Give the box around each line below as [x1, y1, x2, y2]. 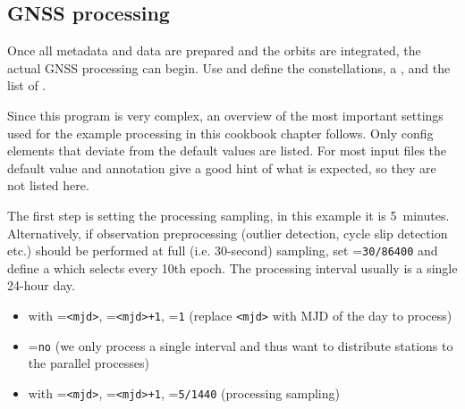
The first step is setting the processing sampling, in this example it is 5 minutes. [7, 205, 450, 224]
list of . [7, 76, 46, 95]
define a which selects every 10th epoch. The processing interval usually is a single [7, 258, 458, 277]
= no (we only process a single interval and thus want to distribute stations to [28, 336, 453, 355]
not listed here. [7, 176, 89, 195]
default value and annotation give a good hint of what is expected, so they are [7, 158, 436, 177]
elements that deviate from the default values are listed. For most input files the [7, 141, 447, 160]
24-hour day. [7, 276, 75, 295]
